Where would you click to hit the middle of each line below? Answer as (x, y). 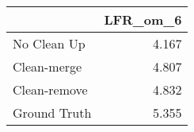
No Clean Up (49, 43)
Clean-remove (50, 89)
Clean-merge (48, 66)
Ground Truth (52, 113)
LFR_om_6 (143, 19)
